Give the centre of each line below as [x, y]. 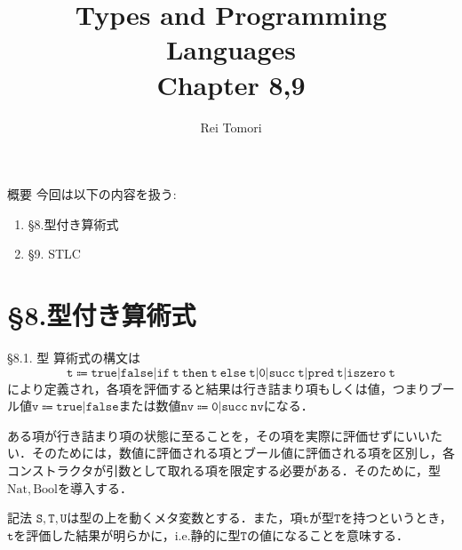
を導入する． [96, 487]
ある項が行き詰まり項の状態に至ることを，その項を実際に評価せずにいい [219, 435]
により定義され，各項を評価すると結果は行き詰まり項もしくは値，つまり [219, 388]
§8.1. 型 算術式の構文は [74, 357]
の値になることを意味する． [327, 534]
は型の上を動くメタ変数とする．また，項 [185, 518]
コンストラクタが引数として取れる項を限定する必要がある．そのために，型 [224, 470]
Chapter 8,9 [231, 84]
